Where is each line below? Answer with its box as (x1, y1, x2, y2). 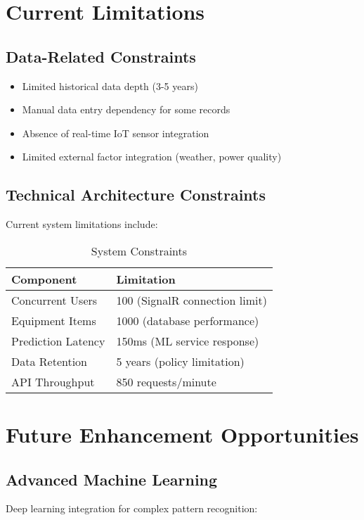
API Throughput (11, 373, 95, 390)
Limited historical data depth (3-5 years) (22, 78, 198, 93)
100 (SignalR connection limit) (116, 291, 267, 308)
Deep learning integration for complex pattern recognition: (6, 501, 258, 516)
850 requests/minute (116, 373, 216, 390)
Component (11, 270, 77, 287)
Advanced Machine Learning (6, 468, 218, 490)
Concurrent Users (11, 291, 98, 308)
